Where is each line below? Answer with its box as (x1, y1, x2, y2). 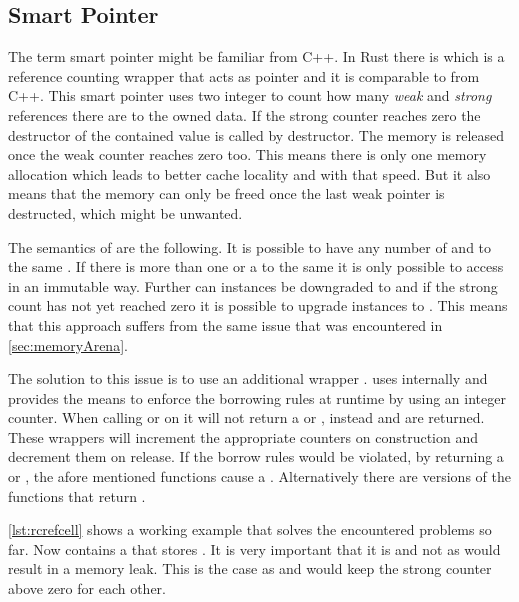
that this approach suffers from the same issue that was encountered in (8, 314, 443, 335)
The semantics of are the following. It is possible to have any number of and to (8, 236, 492, 257)
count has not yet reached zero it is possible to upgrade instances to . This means (8, 295, 508, 316)
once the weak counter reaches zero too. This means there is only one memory (8, 144, 487, 165)
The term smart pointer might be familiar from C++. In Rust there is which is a (8, 46, 505, 67)
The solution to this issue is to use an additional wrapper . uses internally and (8, 368, 488, 389)
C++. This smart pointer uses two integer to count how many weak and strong (8, 85, 492, 106)
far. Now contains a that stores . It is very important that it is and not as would (8, 538, 501, 559)
